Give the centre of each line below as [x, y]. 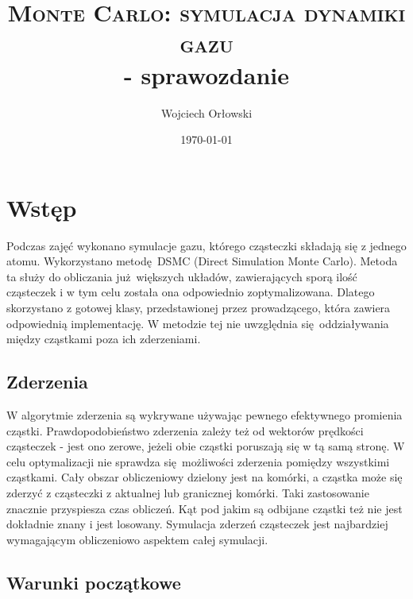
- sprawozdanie [206, 74]
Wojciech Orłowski [206, 112]
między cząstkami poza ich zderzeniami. [104, 339]
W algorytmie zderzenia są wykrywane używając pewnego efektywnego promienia [205, 414]
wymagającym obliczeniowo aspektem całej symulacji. [137, 539]
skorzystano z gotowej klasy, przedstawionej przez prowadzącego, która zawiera [199, 307]
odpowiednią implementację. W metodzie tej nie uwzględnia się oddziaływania [198, 323]
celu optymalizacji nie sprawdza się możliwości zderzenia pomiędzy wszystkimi [198, 461]
